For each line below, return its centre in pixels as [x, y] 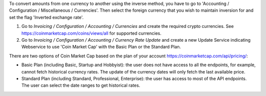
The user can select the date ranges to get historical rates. [81, 85]
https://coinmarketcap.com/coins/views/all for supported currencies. [92, 33]
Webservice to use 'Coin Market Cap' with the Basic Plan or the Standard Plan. [101, 47]
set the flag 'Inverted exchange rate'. [46, 17]
